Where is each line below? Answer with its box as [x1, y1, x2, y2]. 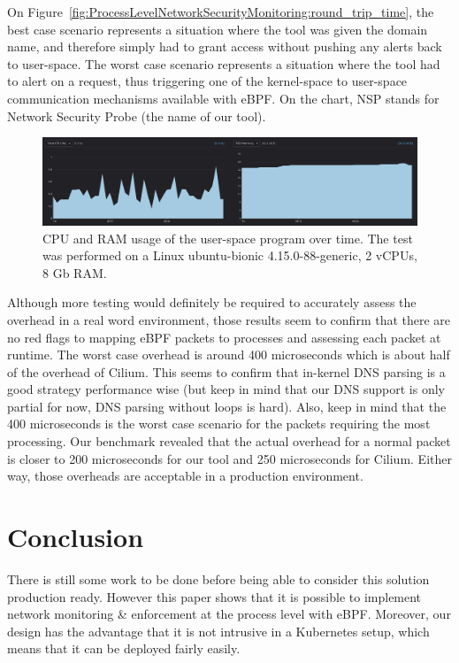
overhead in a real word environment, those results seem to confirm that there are [7, 310, 451, 328]
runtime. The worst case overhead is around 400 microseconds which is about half [7, 345, 450, 364]
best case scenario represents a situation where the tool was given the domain [7, 19, 428, 38]
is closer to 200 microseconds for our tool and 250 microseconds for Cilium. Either [7, 449, 452, 467]
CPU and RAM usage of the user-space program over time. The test [42, 228, 413, 247]
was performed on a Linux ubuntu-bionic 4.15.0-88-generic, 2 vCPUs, [42, 246, 417, 265]
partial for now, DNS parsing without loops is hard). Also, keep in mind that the [7, 397, 447, 415]
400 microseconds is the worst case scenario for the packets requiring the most [7, 414, 431, 433]
